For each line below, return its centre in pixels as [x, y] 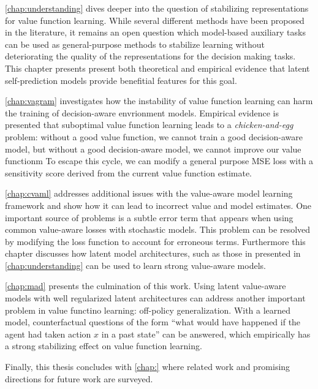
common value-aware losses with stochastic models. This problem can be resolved [158, 229]
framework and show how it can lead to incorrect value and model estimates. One [158, 205]
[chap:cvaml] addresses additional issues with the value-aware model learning [149, 193]
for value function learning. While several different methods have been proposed [155, 20]
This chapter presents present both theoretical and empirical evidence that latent [157, 68]
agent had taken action [48, 334]
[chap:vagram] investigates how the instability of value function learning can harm [159, 101]
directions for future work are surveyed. [79, 378]
